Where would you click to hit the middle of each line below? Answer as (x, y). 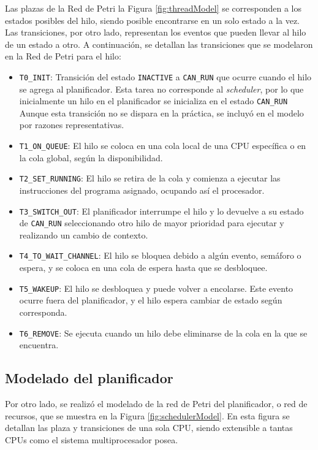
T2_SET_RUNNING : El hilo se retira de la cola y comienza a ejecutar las (150, 178)
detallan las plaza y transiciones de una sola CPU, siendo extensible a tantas (149, 428)
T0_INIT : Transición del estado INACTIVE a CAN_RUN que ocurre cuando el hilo (165, 76)
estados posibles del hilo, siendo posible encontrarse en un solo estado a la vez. (153, 20)
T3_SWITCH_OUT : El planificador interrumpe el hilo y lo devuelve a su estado (161, 211)
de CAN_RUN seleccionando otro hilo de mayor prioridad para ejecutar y (152, 223)
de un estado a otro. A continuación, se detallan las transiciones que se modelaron (159, 44)
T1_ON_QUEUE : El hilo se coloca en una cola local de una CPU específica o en (163, 146)
